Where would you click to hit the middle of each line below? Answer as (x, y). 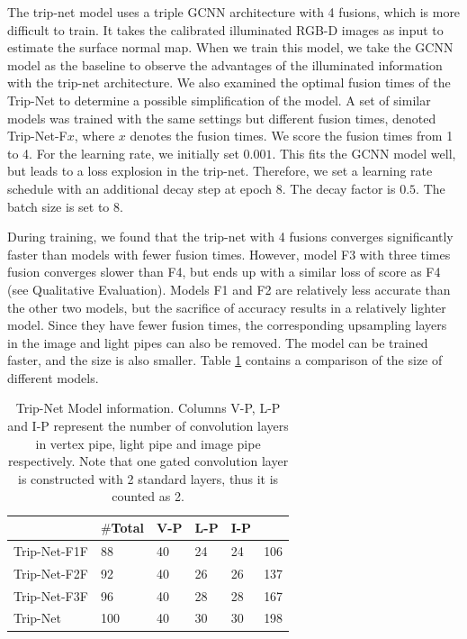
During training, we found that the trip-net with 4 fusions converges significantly (230, 237)
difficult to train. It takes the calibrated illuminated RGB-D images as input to (225, 29)
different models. (53, 377)
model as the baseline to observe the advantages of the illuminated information (225, 64)
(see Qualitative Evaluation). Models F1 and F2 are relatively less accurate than (229, 289)
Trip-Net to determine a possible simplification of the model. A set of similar (219, 100)
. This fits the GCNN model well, (364, 153)
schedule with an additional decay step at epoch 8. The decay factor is (202, 188)
